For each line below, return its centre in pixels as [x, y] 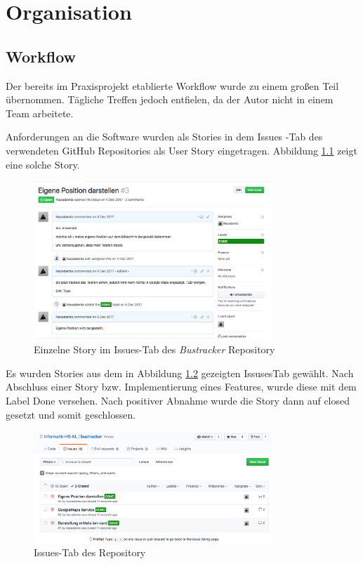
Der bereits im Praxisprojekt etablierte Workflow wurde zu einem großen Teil [172, 85]
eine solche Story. [43, 164]
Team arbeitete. [40, 113]
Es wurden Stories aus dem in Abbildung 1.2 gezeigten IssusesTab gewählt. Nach [180, 373]
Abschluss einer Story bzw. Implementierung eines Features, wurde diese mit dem [181, 387]
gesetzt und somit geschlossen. [71, 414]
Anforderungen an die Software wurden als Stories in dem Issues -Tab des [164, 137]
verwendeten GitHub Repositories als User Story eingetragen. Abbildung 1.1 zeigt [181, 150]
